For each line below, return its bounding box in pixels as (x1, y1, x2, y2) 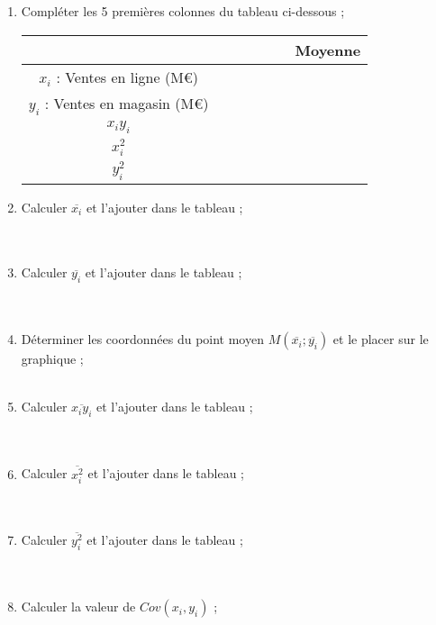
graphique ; (21, 349, 84, 368)
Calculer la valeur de (21, 597, 136, 616)
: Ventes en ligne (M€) (56, 66, 199, 87)
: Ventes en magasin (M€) (44, 92, 209, 113)
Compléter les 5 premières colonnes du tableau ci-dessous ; (21, 2, 345, 20)
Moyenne (295, 39, 361, 60)
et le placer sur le (332, 330, 429, 349)
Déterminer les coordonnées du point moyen (21, 330, 264, 349)
